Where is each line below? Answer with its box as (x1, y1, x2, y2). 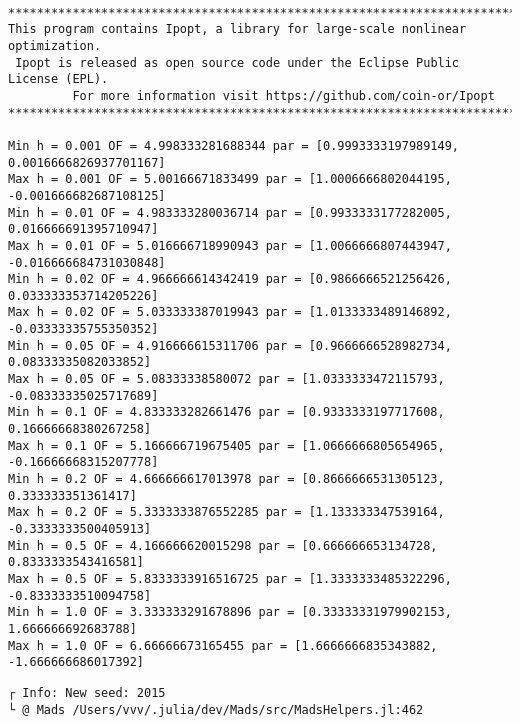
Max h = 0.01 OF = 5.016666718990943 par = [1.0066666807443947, (8, 238, 452, 253)
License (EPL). (8, 72, 109, 87)
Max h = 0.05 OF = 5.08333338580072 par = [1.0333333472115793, (8, 372, 445, 387)
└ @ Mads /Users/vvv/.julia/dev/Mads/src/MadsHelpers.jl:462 (8, 702, 424, 717)
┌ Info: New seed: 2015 (8, 685, 166, 700)
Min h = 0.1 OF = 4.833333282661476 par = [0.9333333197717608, (8, 405, 445, 420)
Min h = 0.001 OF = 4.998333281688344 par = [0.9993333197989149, (8, 138, 460, 153)
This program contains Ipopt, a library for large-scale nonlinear (8, 22, 467, 37)
